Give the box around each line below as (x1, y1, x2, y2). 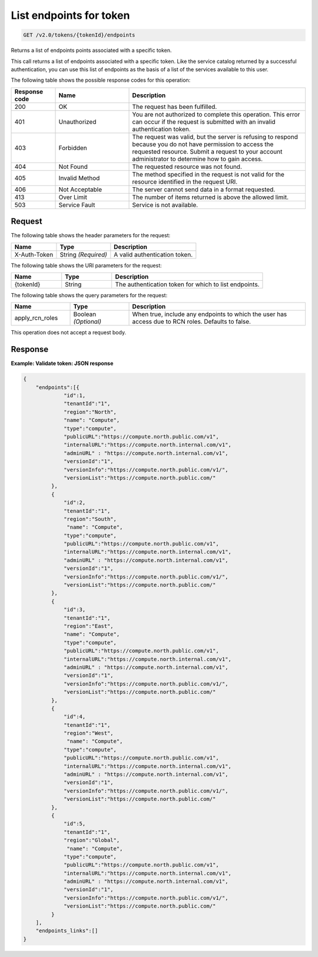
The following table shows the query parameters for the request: (11, 291, 168, 298)
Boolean (73, 310, 97, 318)
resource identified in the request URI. (132, 177, 238, 185)
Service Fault (58, 201, 95, 209)
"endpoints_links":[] (35, 928, 98, 934)
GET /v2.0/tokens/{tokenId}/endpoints (23, 32, 135, 38)
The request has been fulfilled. (132, 102, 217, 111)
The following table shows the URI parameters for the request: (11, 262, 162, 269)
